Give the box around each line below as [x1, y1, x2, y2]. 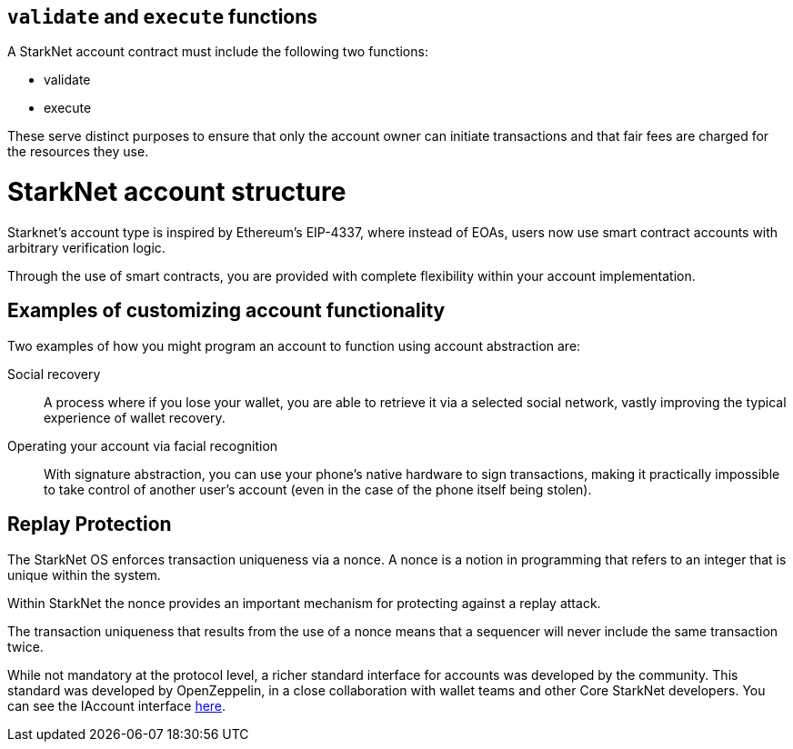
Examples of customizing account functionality [7, 299, 446, 323]
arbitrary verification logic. [7, 239, 166, 255]
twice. [7, 638, 44, 654]
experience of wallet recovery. [44, 409, 226, 425]
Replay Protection [7, 513, 172, 536]
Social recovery [7, 365, 101, 382]
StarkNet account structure [7, 176, 346, 208]
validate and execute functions [7, 5, 318, 28]
